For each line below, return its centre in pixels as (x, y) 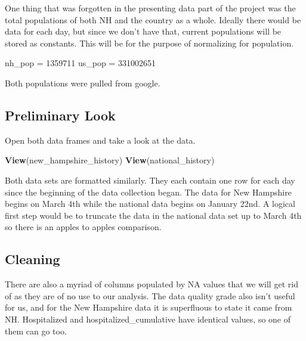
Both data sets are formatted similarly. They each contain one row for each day (150, 180)
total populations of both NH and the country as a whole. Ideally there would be (153, 19)
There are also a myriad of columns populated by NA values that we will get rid (152, 284)
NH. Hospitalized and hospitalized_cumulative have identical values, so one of (148, 319)
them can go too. (36, 331)
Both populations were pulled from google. (83, 83)
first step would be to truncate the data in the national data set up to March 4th (153, 215)
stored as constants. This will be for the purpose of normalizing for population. (149, 43)
